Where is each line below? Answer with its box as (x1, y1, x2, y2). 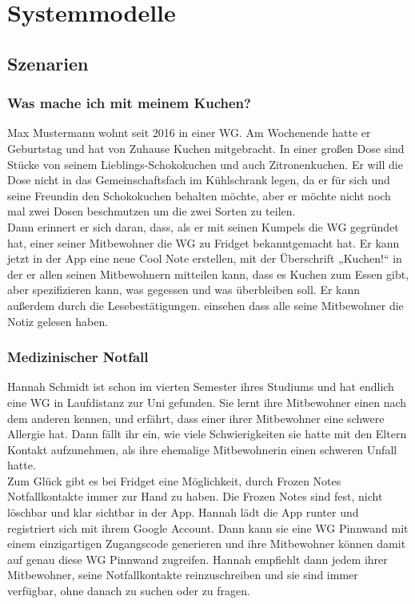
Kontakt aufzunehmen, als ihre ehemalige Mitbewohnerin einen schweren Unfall (7, 441, 397, 457)
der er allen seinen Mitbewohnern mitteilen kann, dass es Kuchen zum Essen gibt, (7, 265, 409, 282)
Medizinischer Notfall (7, 347, 149, 367)
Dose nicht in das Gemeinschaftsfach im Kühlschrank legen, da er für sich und (7, 171, 390, 188)
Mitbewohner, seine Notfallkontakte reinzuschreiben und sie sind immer (7, 566, 358, 583)
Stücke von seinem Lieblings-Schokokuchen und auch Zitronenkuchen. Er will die (7, 155, 403, 172)
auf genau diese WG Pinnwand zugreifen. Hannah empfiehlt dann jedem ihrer (7, 550, 388, 567)
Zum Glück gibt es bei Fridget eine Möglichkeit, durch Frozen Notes (7, 472, 341, 489)
